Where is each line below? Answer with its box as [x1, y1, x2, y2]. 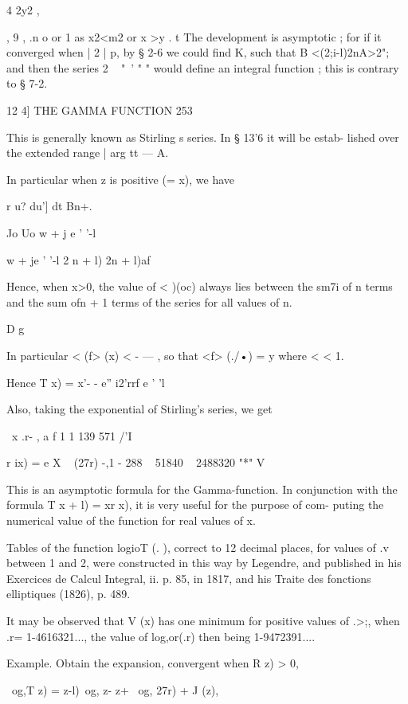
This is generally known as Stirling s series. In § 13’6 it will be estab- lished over [6, 128, 399, 145]
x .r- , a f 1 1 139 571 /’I [11, 427, 132, 444]
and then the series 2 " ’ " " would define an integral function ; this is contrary [6, 59, 399, 76]
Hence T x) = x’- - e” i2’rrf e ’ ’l [6, 374, 165, 390]
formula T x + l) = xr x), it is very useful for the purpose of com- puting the [6, 496, 384, 513]
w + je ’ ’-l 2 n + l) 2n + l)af [6, 251, 151, 268]
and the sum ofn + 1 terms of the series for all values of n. [6, 293, 292, 310]
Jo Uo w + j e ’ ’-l [6, 224, 96, 241]
